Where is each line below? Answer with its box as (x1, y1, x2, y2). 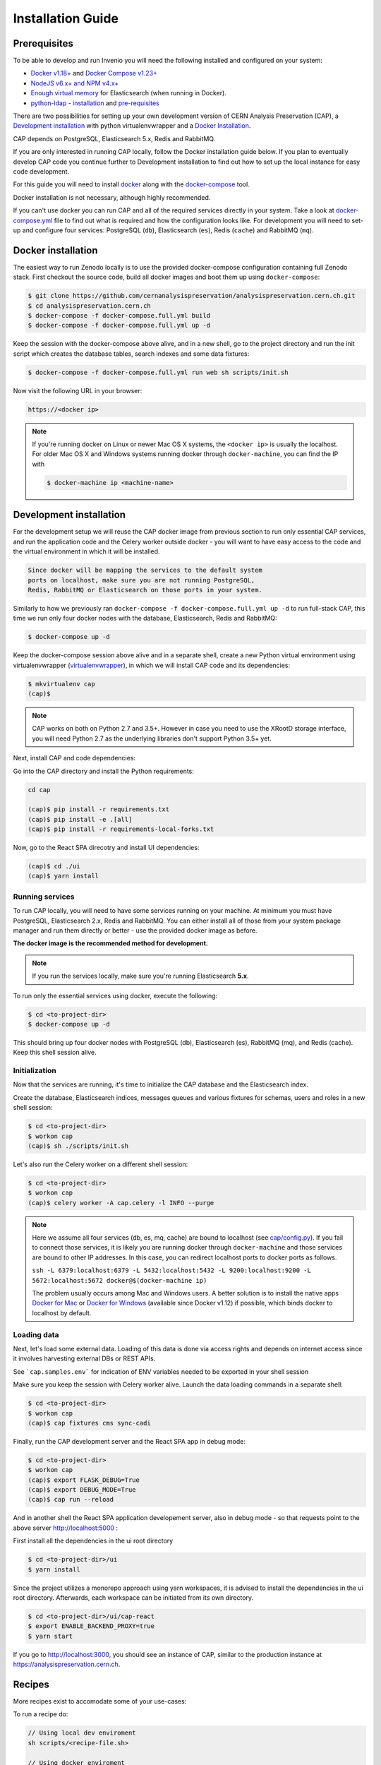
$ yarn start (28, 1632, 73, 1640)
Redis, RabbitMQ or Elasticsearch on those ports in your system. (28, 586, 262, 594)
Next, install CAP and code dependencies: (13, 754, 136, 762)
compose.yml (13, 216, 53, 225)
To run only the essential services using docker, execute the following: (13, 991, 218, 1000)
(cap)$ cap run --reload (28, 1495, 114, 1504)
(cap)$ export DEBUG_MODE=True (28, 1486, 137, 1494)
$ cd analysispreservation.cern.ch (28, 301, 151, 310)
